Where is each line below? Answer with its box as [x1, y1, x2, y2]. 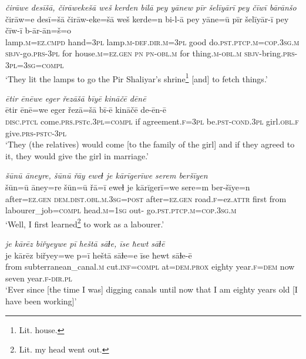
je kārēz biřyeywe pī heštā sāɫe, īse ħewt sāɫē [5, 237, 165, 249]
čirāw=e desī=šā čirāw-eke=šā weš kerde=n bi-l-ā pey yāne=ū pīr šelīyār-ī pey [5, 12, 289, 25]
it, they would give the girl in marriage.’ [5, 149, 149, 162]
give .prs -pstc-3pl [5, 126, 66, 139]
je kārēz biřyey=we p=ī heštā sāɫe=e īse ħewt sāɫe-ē [5, 249, 192, 261]
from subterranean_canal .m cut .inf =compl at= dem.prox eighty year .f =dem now [5, 260, 295, 273]
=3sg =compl [17, 58, 64, 71]
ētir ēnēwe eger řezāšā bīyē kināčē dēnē [5, 92, 146, 104]
